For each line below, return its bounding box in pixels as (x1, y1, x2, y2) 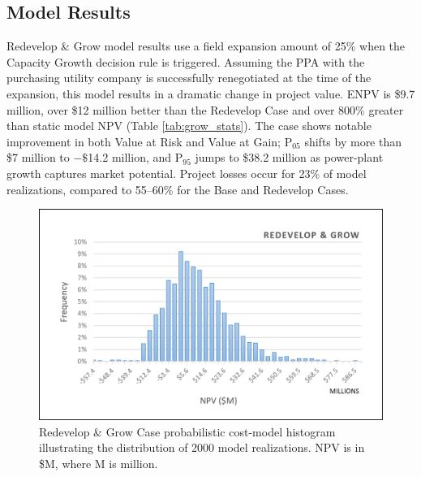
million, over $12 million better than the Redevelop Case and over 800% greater (6, 101, 404, 118)
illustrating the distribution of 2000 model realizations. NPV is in (39, 439, 365, 456)
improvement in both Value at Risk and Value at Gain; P (6, 132, 293, 150)
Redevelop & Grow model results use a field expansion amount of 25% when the (6, 37, 406, 54)
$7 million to (6, 149, 70, 166)
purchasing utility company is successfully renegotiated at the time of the (6, 69, 372, 86)
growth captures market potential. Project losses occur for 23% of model (6, 164, 367, 181)
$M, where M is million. (39, 454, 158, 471)
